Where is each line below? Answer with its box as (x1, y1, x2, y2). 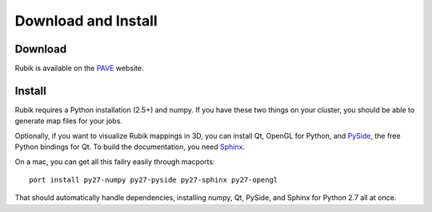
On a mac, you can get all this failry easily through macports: (14, 156, 215, 167)
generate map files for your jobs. (14, 116, 123, 126)
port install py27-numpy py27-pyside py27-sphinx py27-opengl (29, 175, 278, 184)
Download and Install (14, 12, 158, 29)
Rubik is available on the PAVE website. (14, 64, 144, 73)
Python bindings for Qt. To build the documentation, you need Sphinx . (14, 142, 246, 151)
